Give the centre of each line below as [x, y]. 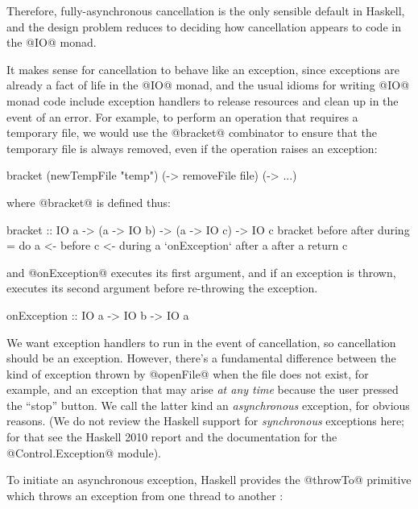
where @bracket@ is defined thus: [89, 202]
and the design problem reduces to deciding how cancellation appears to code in [204, 26]
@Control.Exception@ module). [84, 452]
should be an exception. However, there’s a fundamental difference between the [201, 358]
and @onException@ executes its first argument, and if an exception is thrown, [201, 272]
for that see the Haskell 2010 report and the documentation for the [172, 437]
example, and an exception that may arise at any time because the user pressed [203, 389]
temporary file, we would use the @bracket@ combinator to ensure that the [192, 132]
